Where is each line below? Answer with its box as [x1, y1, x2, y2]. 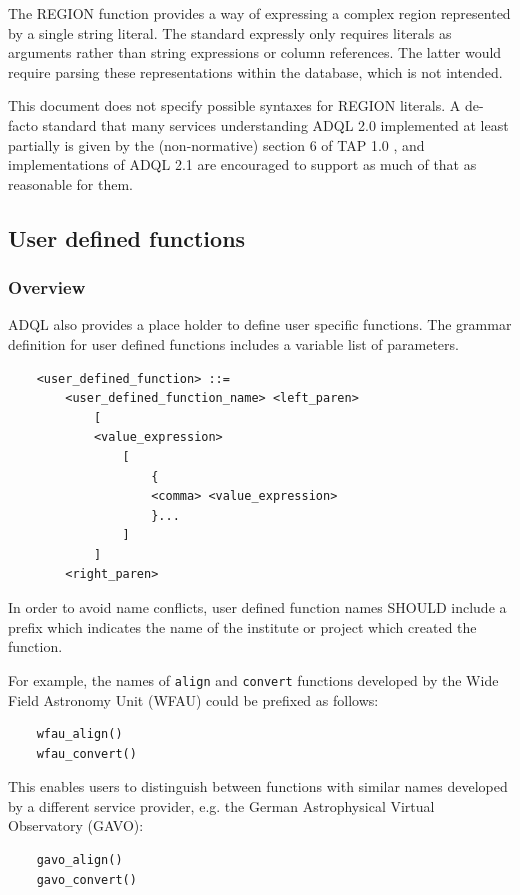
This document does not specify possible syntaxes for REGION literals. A [8, 95, 461, 116]
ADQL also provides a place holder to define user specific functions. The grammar [8, 314, 512, 335]
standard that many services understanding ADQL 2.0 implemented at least [42, 114, 509, 135]
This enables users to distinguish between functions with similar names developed [8, 776, 508, 797]
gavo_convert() [36, 872, 137, 887]
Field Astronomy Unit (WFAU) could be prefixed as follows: [8, 689, 379, 710]
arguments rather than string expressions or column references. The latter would [8, 42, 502, 63]
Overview [8, 275, 86, 300]
